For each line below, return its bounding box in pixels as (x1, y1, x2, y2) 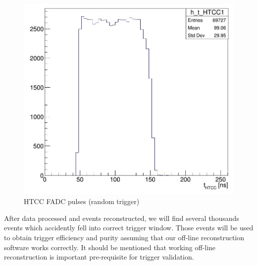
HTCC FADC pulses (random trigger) (24, 196, 140, 207)
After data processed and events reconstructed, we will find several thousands (4, 212, 239, 223)
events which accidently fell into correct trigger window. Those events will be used (4, 222, 254, 233)
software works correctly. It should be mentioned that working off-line (4, 242, 216, 252)
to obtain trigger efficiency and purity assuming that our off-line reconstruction (4, 232, 245, 242)
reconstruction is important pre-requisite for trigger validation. (4, 252, 194, 262)
